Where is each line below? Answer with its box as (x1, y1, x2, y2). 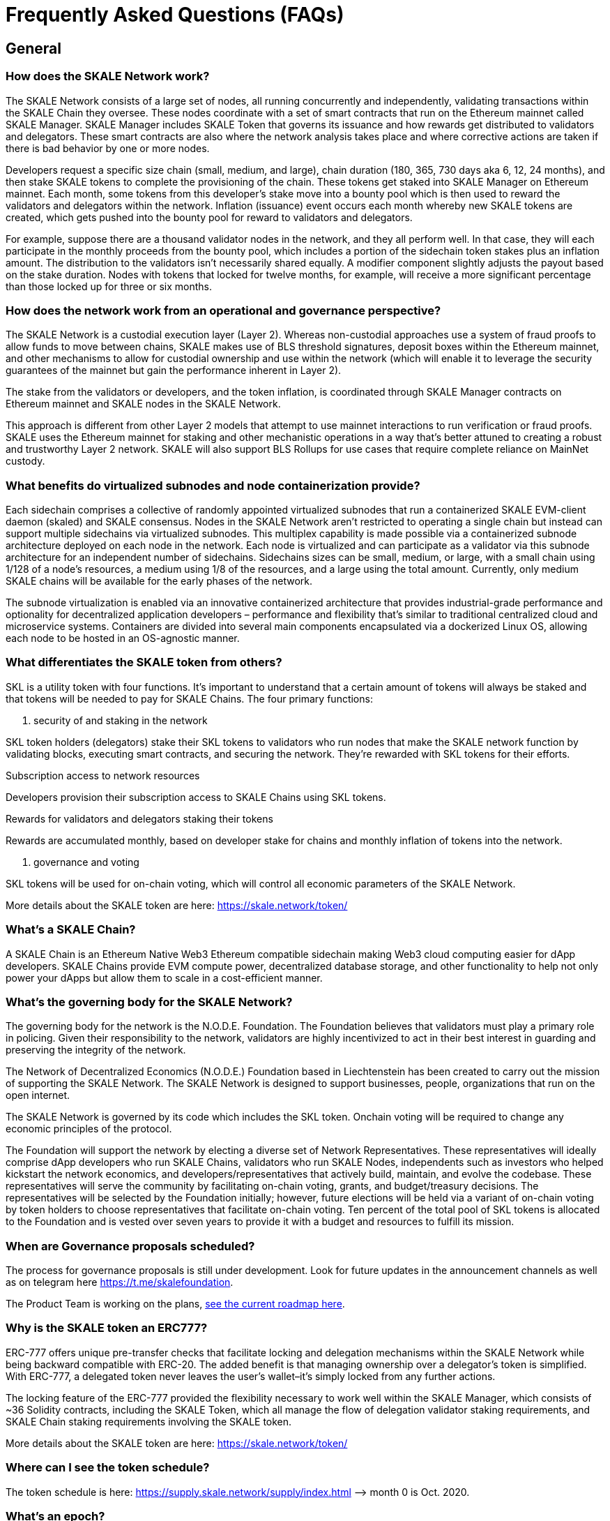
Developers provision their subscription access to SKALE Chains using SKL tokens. (6, 791, 386, 803)
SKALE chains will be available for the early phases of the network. (6, 575, 313, 587)
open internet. (6, 1089, 70, 1102)
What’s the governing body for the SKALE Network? (6, 994, 293, 1009)
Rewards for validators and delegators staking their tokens (6, 812, 273, 825)
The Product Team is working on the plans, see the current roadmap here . (6, 1298, 345, 1310)
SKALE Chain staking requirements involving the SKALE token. (6, 1415, 292, 1428)
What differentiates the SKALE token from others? (6, 655, 282, 670)
